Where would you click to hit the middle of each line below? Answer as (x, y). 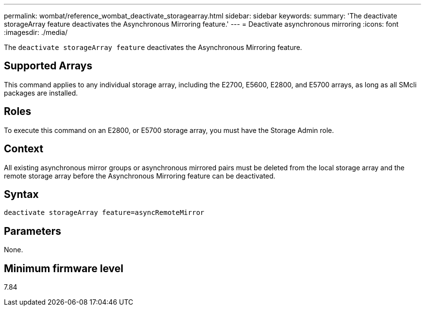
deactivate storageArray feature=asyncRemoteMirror (104, 213)
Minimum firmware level (64, 268)
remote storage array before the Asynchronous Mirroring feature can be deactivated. (140, 176)
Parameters (33, 231)
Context (24, 149)
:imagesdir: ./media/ (36, 32)
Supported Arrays (48, 66)
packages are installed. (41, 93)
